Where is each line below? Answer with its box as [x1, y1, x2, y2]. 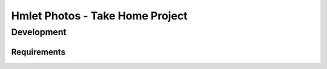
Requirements [11, 47, 66, 57]
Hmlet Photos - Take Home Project [11, 9, 188, 22]
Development [11, 27, 67, 38]
